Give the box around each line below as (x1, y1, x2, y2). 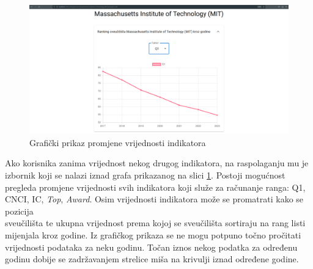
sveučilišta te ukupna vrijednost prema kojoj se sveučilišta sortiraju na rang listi (5, 216, 306, 229)
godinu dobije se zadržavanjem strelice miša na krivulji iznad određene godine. (5, 252, 299, 265)
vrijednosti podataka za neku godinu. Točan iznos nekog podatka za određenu (5, 240, 298, 253)
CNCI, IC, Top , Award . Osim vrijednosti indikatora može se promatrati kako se (5, 193, 304, 205)
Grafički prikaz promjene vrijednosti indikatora (29, 136, 206, 149)
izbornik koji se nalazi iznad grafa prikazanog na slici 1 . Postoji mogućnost (5, 168, 285, 181)
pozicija (5, 204, 34, 217)
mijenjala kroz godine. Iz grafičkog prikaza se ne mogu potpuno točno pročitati (5, 228, 301, 241)
